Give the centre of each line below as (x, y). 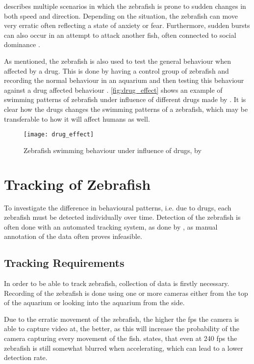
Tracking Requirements (64, 263)
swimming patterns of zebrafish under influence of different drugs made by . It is (125, 99)
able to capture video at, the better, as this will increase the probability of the (122, 328)
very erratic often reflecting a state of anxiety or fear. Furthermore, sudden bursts (127, 25)
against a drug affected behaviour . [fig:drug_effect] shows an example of (113, 90)
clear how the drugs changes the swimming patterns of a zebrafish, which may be (126, 109)
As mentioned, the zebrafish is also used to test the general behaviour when (117, 61)
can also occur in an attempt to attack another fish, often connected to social (120, 35)
